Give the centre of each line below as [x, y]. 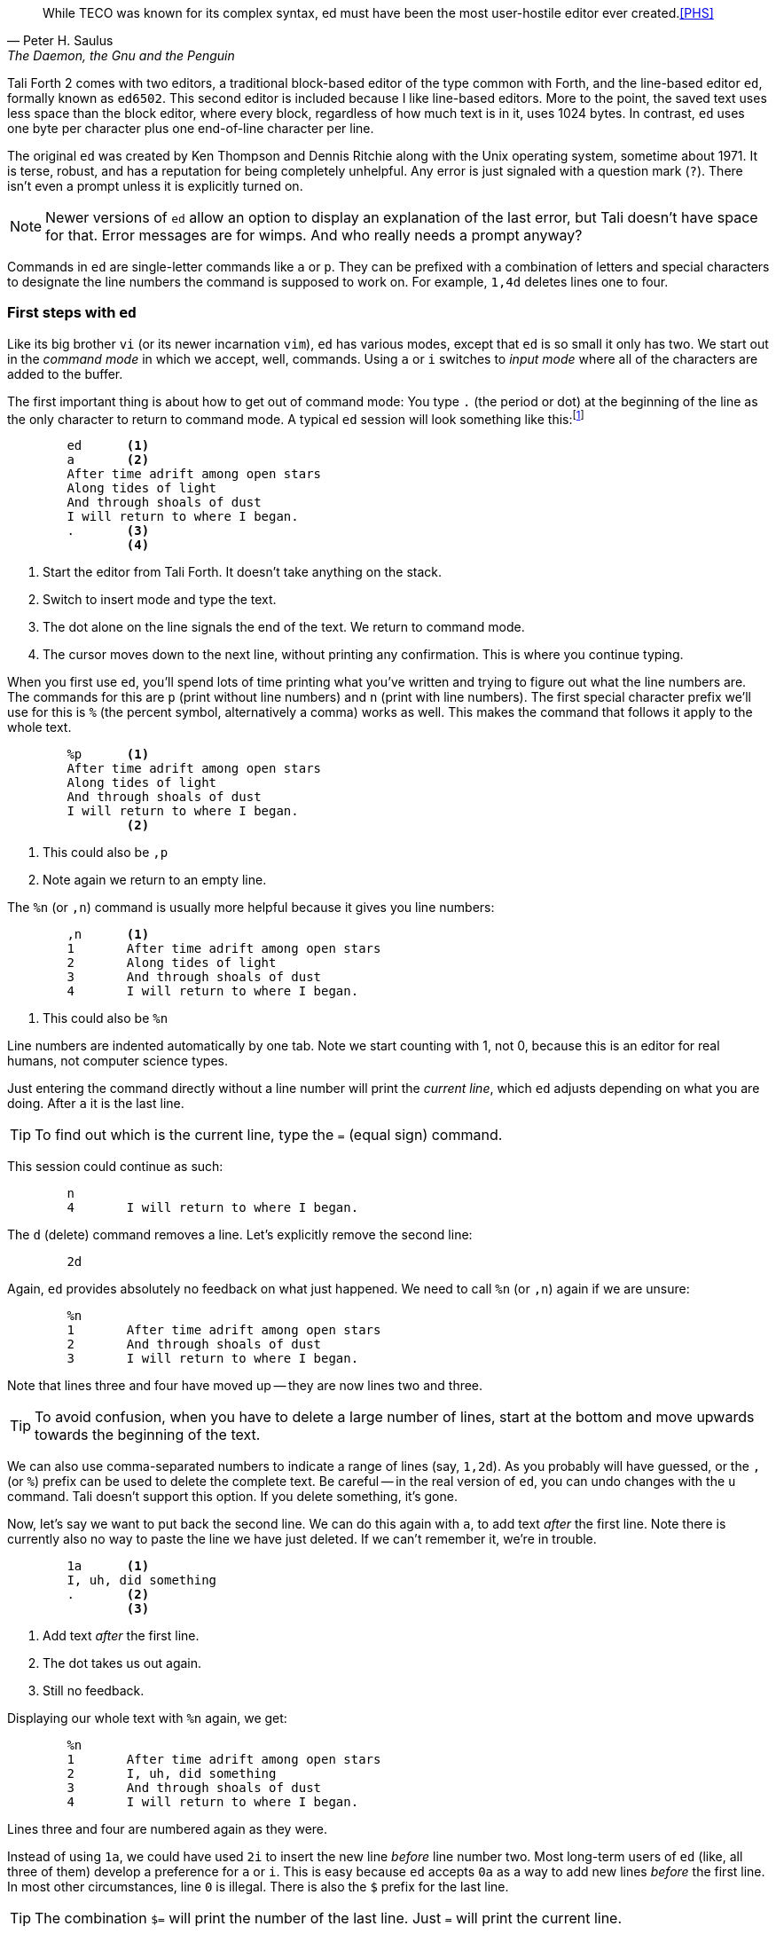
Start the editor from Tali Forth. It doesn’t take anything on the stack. [243, 572]
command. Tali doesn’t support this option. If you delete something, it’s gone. [232, 1497]
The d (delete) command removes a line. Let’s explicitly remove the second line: [240, 1235]
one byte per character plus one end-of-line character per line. [191, 128]
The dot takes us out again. [122, 1663]
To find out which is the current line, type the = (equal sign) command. [269, 1135]
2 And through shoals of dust [194, 1344]
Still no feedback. [94, 1691]
